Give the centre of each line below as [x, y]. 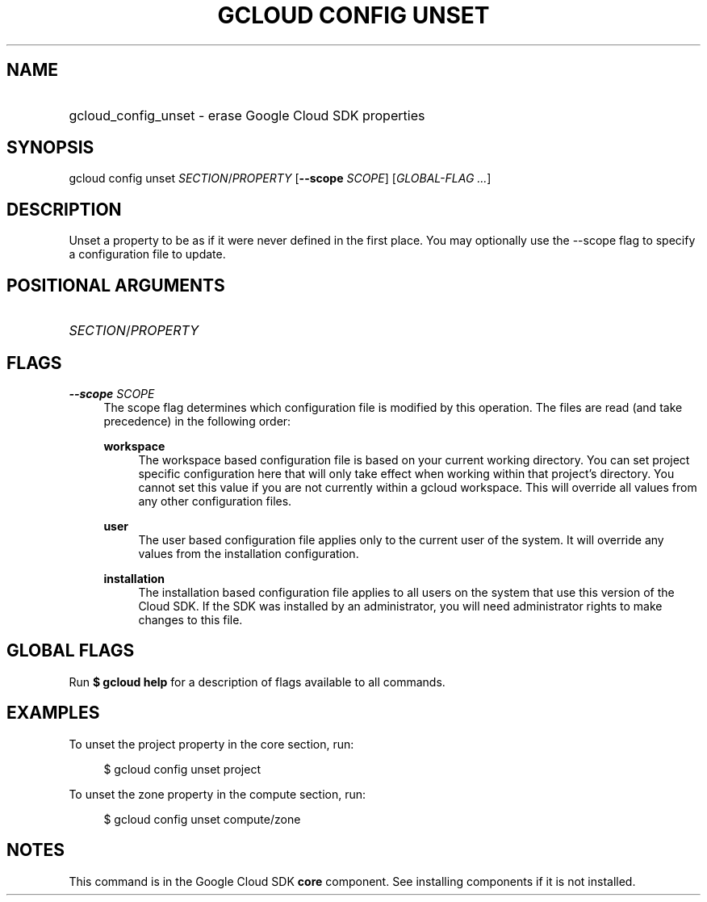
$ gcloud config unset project [182, 769]
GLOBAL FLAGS [71, 651]
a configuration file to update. [147, 254]
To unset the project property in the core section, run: [211, 744]
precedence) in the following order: [197, 421]
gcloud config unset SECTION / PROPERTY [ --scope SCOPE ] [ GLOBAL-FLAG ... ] [280, 178]
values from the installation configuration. [249, 553]
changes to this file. [190, 619]
